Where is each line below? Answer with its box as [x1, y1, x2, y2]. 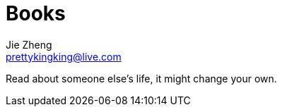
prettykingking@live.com [6, 50, 122, 63]
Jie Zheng [6, 38, 52, 51]
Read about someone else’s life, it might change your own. [6, 72, 277, 85]
